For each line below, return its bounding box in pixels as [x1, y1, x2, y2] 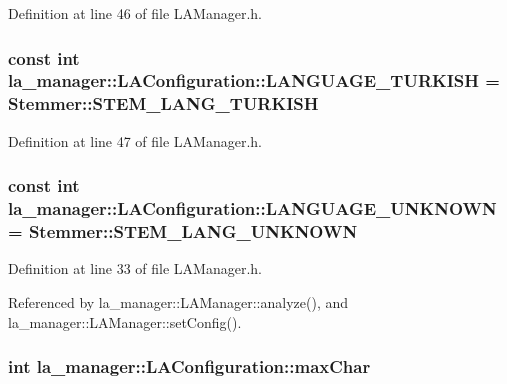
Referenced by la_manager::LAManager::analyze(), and [8, 291, 349, 312]
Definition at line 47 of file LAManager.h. [8, 130, 263, 151]
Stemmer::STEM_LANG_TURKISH [8, 91, 319, 116]
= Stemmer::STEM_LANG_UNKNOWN [8, 219, 358, 244]
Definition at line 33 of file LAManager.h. [8, 258, 263, 279]
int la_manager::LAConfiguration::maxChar [8, 354, 371, 379]
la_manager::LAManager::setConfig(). [8, 311, 242, 332]
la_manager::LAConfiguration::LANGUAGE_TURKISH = [8, 68, 500, 93]
